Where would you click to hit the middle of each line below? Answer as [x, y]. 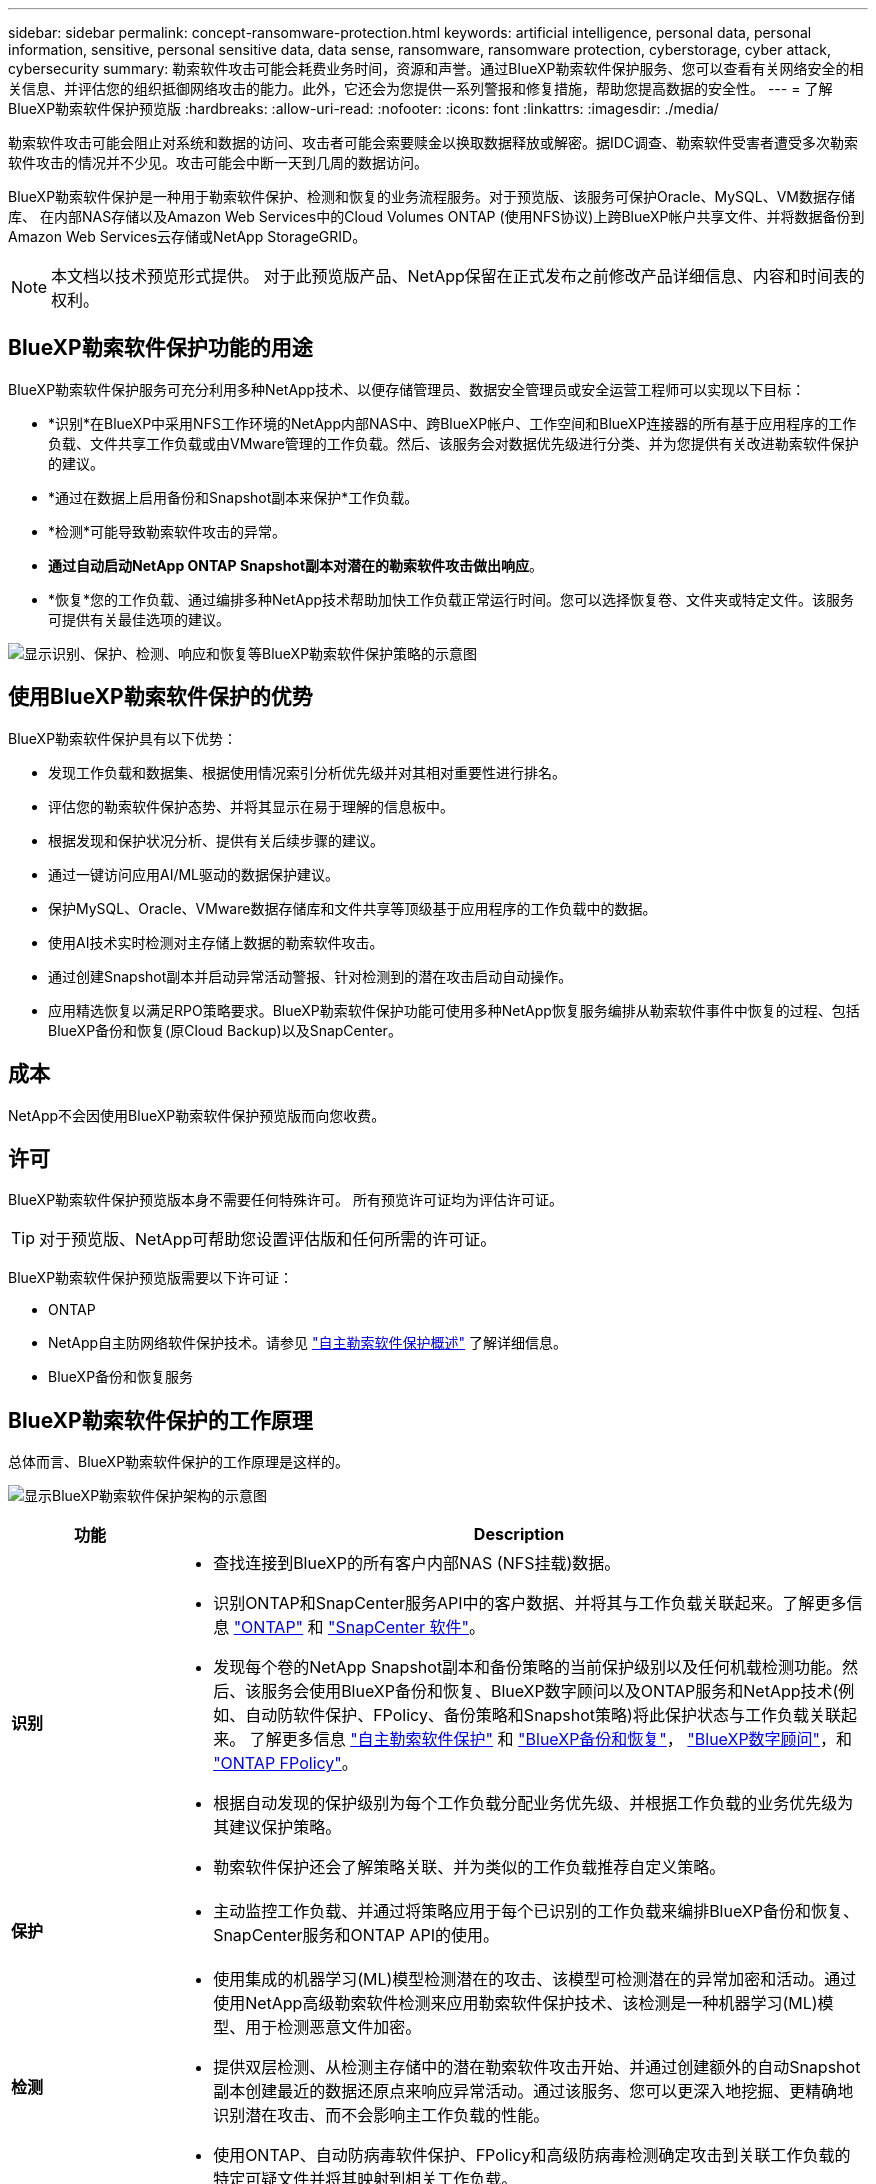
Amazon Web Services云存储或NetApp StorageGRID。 [187, 236]
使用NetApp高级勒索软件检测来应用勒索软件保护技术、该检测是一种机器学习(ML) [515, 2003]
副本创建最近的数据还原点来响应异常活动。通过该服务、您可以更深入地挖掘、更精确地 [533, 2091]
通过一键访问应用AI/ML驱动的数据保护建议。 [194, 874]
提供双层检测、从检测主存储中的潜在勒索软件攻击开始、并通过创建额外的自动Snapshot [537, 2067]
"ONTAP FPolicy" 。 [285, 1763]
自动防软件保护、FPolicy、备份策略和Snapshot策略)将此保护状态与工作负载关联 [543, 1715]
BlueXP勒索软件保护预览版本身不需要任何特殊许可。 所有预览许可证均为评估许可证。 [286, 1200]
